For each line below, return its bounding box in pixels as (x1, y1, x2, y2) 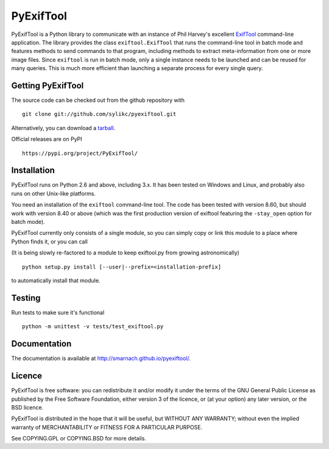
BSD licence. (11, 403, 44, 411)
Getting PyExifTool (11, 80, 84, 91)
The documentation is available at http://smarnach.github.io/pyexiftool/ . (11, 354, 191, 362)
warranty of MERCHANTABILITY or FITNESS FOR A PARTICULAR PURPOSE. (11, 423, 203, 431)
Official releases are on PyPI (11, 135, 82, 143)
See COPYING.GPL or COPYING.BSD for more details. (11, 435, 146, 442)
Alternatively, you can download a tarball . (11, 124, 116, 131)
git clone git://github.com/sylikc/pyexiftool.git (22, 110, 177, 118)
